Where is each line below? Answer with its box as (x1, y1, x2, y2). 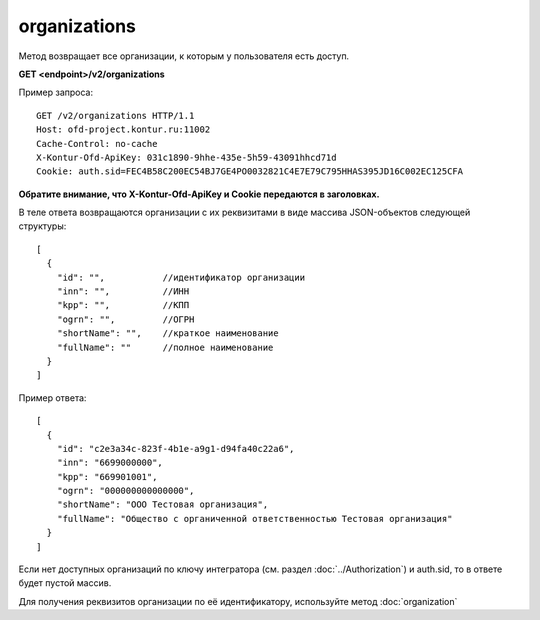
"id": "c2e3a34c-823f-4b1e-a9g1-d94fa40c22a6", (56, 443, 295, 454)
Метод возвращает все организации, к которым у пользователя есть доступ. (18, 50, 350, 62)
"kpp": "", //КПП (56, 300, 190, 311)
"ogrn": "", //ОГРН (56, 313, 195, 325)
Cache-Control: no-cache (36, 138, 158, 149)
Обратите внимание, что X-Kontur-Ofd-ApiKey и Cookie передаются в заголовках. (18, 188, 380, 200)
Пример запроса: (18, 86, 94, 99)
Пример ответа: (18, 391, 87, 404)
